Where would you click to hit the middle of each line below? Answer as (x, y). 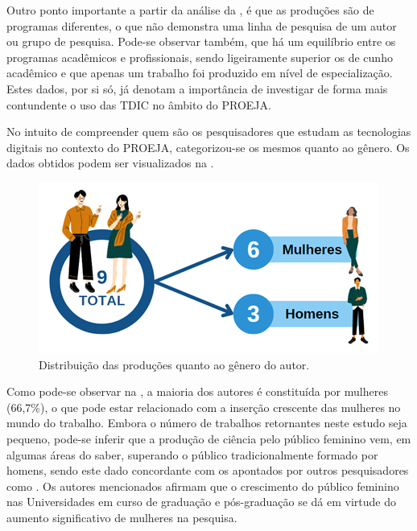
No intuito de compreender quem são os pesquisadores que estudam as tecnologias (209, 132)
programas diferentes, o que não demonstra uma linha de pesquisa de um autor (202, 25)
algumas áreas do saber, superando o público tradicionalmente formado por (192, 454)
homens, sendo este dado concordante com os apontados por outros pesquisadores (208, 470)
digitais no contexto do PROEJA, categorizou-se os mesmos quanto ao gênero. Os (208, 147)
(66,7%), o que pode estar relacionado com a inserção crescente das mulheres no (204, 407)
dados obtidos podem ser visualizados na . (110, 163)
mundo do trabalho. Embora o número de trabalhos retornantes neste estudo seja (207, 423)
